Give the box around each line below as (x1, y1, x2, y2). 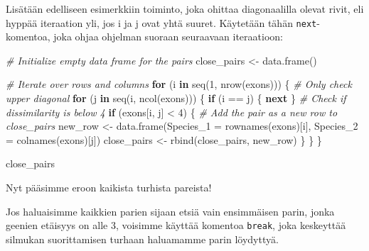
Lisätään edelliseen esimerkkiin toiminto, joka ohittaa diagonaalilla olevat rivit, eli (6, 1, 364, 16)
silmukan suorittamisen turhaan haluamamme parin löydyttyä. (6, 231, 279, 246)
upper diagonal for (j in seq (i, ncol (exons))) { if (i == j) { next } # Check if (6, 91, 346, 106)
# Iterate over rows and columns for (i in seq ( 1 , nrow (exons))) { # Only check (6, 77, 352, 91)
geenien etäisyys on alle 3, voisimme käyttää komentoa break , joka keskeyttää (6, 218, 346, 233)
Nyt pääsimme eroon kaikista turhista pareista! (6, 180, 212, 194)
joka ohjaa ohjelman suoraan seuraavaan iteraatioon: (53, 29, 283, 44)
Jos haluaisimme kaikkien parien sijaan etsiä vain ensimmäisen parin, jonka (6, 203, 335, 218)
